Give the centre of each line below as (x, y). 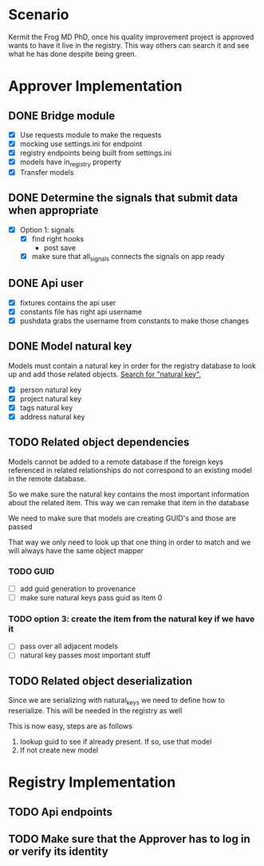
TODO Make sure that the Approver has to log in (129, 839)
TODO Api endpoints (61, 812)
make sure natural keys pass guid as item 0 (91, 597)
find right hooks (58, 238)
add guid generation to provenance (78, 589)
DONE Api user (46, 283)
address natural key (52, 417)
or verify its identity (59, 852)
